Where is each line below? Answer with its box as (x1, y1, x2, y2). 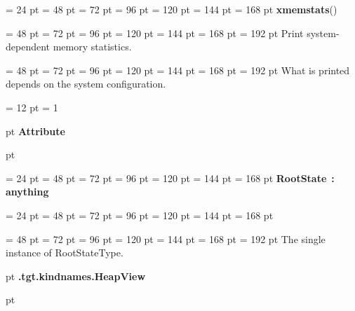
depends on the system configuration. (6, 76, 166, 91)
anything (6, 184, 49, 199)
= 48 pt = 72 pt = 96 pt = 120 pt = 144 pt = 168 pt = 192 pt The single (6, 231, 326, 246)
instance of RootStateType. (6, 245, 123, 260)
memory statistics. (53, 39, 132, 54)
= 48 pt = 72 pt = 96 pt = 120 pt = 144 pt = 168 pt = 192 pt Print (6, 25, 304, 40)
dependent (6, 39, 51, 54)
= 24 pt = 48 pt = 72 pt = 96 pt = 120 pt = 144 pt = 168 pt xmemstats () (6, 2, 337, 16)
